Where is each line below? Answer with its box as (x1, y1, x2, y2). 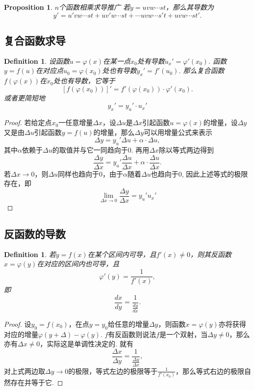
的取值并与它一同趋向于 (52, 145, 128, 155)
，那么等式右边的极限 (175, 365, 244, 376)
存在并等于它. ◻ (10, 377, 63, 388)
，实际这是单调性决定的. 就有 (40, 338, 133, 349)
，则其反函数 (190, 249, 232, 259)
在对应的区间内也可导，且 (37, 259, 120, 269)
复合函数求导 (4, 32, 66, 48)
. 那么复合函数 (178, 65, 225, 76)
